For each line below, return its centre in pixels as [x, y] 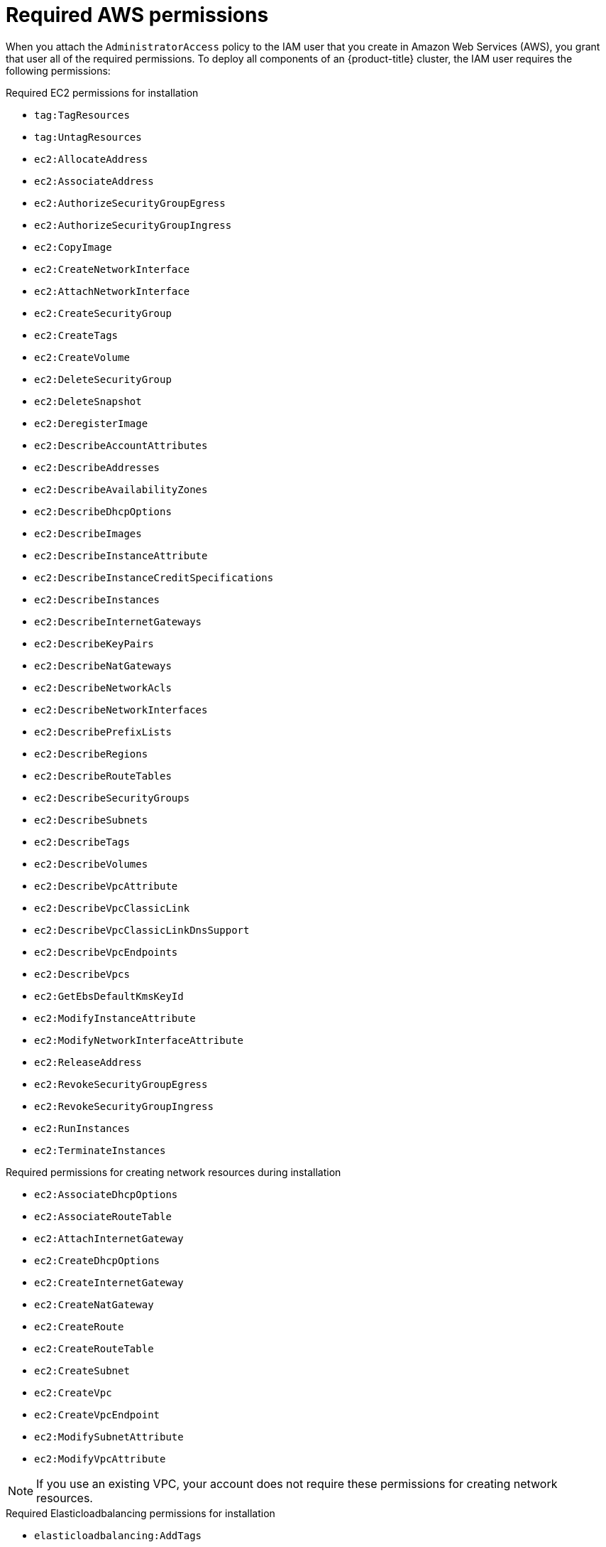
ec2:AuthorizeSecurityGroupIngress [133, 225]
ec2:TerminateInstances [100, 1150]
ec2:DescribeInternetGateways [118, 621]
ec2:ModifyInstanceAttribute [115, 1018]
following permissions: [58, 70]
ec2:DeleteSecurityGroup [103, 379]
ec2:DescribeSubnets [91, 820]
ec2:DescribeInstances [97, 599]
